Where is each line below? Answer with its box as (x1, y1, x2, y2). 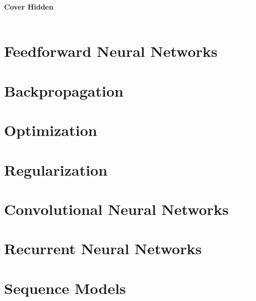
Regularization (4, 159, 108, 180)
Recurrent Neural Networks (4, 238, 202, 259)
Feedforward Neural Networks (4, 41, 218, 61)
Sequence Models (4, 277, 126, 298)
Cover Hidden (4, 2, 53, 12)
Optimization (4, 120, 97, 140)
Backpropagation (4, 80, 123, 101)
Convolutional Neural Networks (4, 198, 229, 219)
